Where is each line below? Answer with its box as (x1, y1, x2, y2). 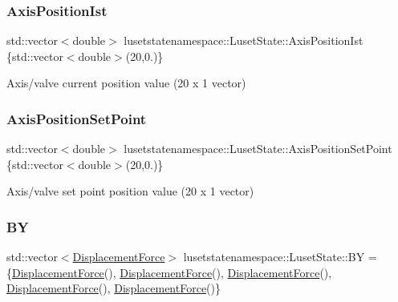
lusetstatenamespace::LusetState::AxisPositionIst (124, 32, 363, 49)
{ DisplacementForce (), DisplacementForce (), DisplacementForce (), (6, 264, 332, 280)
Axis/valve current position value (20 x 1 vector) (6, 74, 246, 91)
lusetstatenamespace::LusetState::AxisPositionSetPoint (124, 140, 392, 157)
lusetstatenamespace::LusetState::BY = (183, 248, 377, 265)
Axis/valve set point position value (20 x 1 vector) (6, 183, 254, 199)
